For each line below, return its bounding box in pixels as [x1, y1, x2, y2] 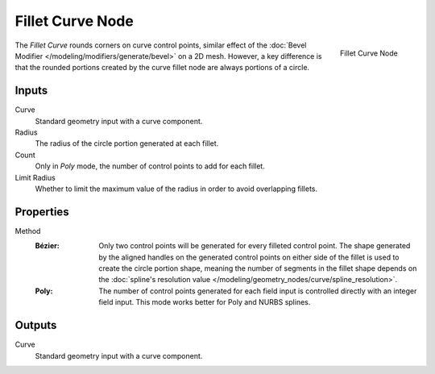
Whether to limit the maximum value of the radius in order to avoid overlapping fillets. [35, 184, 318, 193]
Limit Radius [14, 172, 56, 182]
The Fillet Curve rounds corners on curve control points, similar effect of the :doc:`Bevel [14, 40, 307, 50]
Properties [14, 205, 69, 218]
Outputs [14, 318, 57, 332]
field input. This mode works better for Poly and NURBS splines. [98, 297, 311, 307]
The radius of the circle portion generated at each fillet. [35, 139, 219, 148]
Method [14, 226, 41, 235]
